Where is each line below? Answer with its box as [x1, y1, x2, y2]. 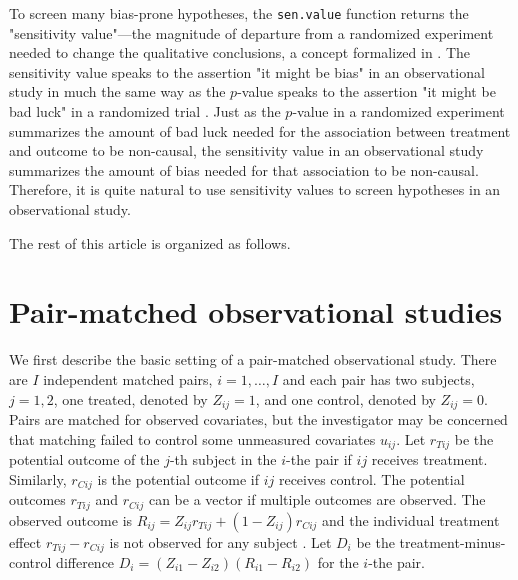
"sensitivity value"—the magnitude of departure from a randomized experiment [9, 22, 494, 43]
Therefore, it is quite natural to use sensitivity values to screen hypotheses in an [9, 179, 501, 200]
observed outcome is [9, 509, 133, 530]
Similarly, [9, 468, 67, 489]
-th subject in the [169, 449, 277, 469]
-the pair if [286, 449, 352, 469]
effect [9, 531, 42, 552]
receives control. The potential [278, 468, 465, 489]
